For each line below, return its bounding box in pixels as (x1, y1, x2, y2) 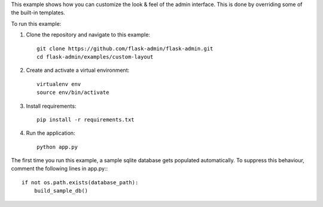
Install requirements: (26, 102, 77, 109)
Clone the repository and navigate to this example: (26, 31, 151, 38)
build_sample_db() (33, 187, 89, 194)
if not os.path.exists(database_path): (22, 179, 139, 185)
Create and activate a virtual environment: (26, 66, 130, 74)
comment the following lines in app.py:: (11, 165, 108, 172)
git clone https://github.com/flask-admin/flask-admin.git (36, 45, 214, 52)
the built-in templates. (11, 9, 65, 16)
